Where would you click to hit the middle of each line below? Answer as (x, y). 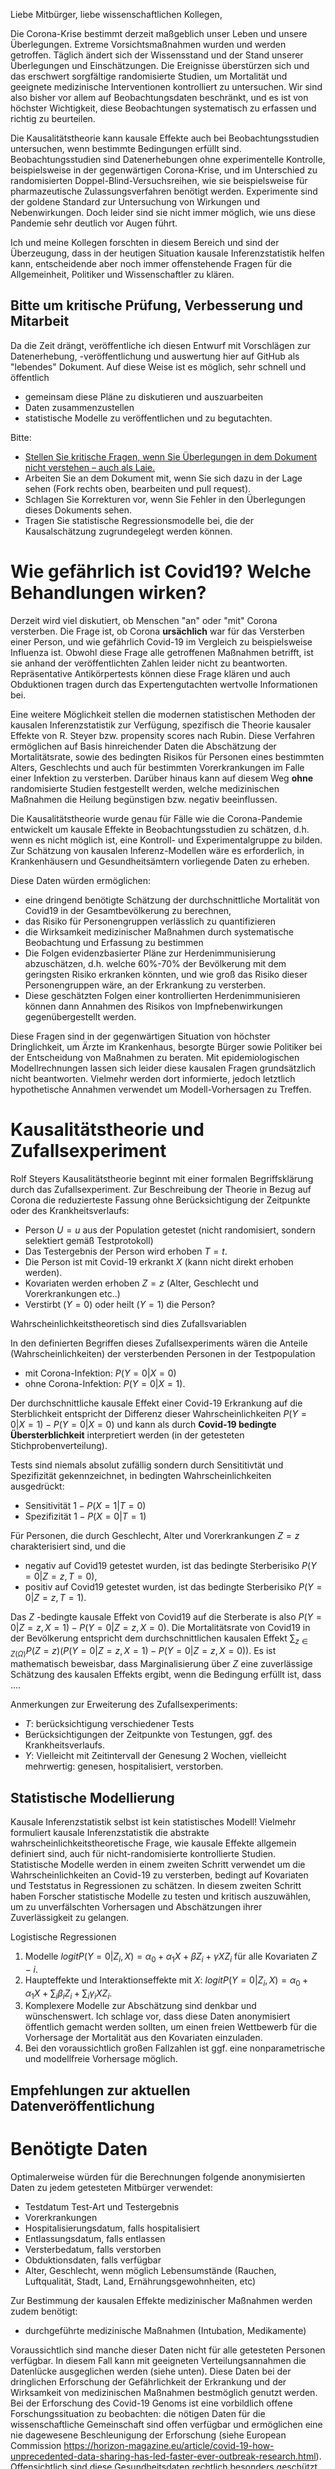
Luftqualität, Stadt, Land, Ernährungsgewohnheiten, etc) (140, 2281)
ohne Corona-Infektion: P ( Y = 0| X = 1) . (105, 1383)
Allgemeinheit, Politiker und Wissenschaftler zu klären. (122, 274)
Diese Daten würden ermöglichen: (81, 880)
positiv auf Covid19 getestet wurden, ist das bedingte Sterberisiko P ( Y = (173, 1586)
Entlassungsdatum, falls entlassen (95, 2238)
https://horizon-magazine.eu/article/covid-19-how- (169, 2445)
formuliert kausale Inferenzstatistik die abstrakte (110, 1833)
